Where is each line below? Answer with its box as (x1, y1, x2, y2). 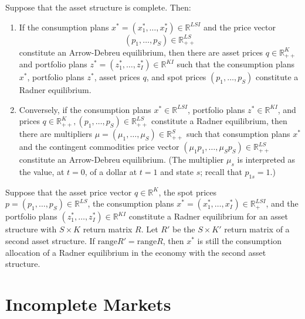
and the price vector (203, 20, 276, 33)
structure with (5, 223, 57, 235)
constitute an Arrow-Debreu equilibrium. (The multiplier (19, 153, 224, 166)
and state (160, 166, 194, 178)
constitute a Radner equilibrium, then (151, 115, 287, 127)
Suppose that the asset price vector (5, 186, 132, 198)
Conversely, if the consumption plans (19, 103, 151, 115)
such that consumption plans (187, 128, 290, 140)
